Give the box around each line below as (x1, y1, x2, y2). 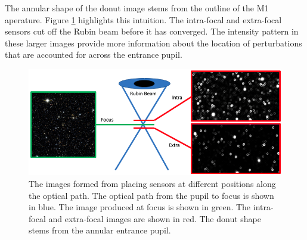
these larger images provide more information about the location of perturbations (5, 36, 302, 49)
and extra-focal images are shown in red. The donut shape (48, 212, 262, 225)
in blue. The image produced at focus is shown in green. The (29, 201, 251, 213)
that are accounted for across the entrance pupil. (5, 48, 182, 61)
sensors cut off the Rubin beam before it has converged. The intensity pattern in (5, 25, 299, 38)
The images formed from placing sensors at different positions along (29, 177, 276, 190)
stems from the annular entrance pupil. (29, 224, 171, 236)
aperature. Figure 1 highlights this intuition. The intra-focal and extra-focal (5, 13, 282, 26)
